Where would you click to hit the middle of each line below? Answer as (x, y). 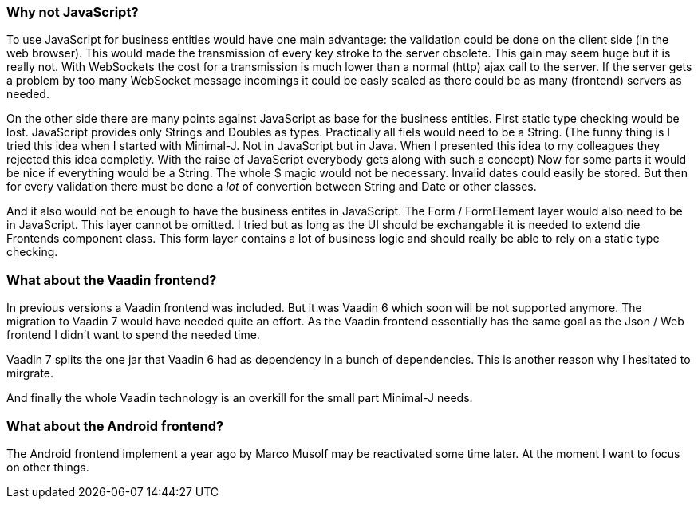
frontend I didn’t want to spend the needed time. (133, 335)
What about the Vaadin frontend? (112, 280)
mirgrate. (30, 373)
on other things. (48, 467)
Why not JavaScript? (73, 12)
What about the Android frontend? (115, 426)
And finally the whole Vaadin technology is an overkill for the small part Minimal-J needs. (240, 398)
